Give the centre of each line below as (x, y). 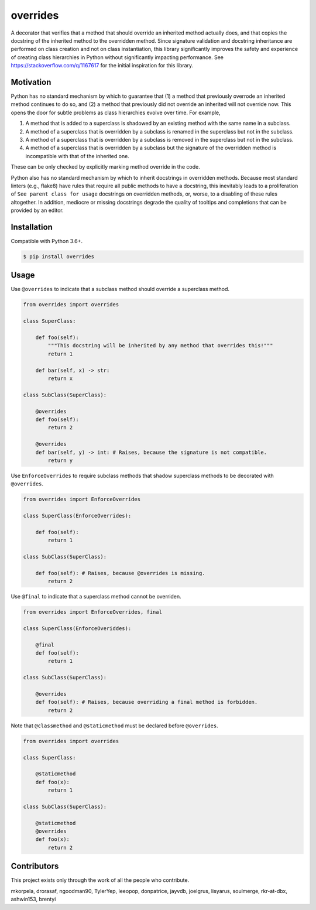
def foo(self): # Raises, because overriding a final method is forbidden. (147, 702)
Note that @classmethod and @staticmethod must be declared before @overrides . (115, 726)
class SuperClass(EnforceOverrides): (77, 516)
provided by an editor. (37, 210)
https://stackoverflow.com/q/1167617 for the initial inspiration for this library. (102, 66)
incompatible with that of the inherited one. (78, 156)
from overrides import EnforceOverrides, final (92, 612)
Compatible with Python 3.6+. (47, 241)
